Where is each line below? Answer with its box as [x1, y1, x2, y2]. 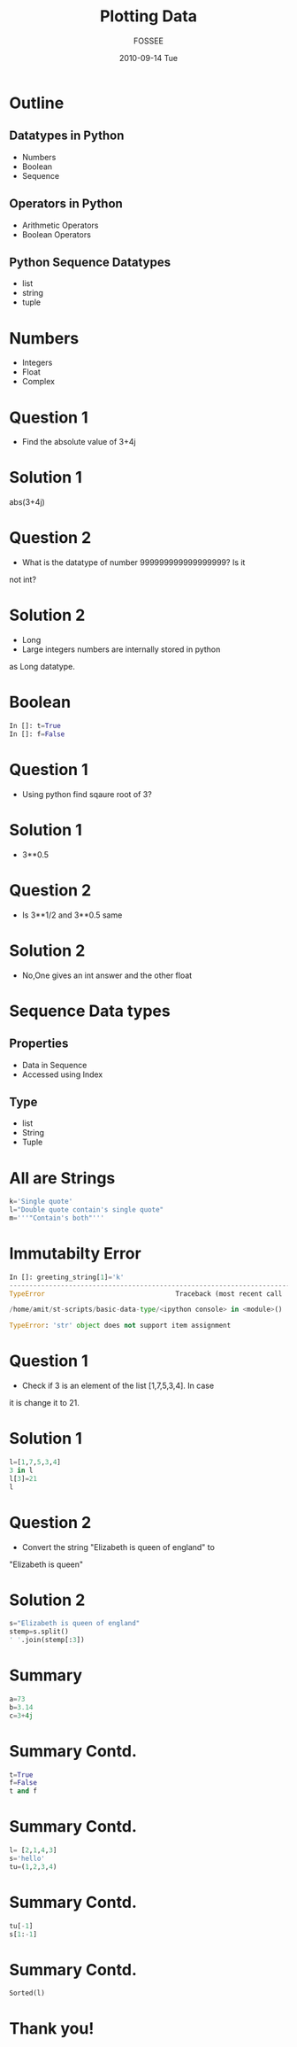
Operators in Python [9, 197, 124, 212]
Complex [21, 376, 56, 387]
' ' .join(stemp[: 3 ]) [9, 1636, 86, 1645]
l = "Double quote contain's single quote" [9, 1206, 164, 1214]
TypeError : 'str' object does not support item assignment [9, 1322, 232, 1330]
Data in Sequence [21, 1059, 88, 1070]
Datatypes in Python [9, 128, 125, 143]
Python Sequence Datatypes [9, 254, 171, 269]
